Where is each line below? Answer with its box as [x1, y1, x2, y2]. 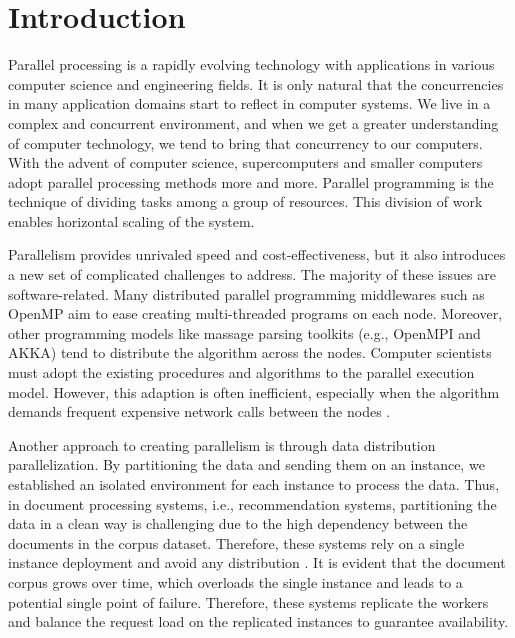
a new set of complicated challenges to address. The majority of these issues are [8, 264, 496, 285]
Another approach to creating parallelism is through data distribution [8, 434, 436, 455]
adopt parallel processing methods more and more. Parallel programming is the [8, 171, 494, 192]
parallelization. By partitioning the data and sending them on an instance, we [8, 454, 485, 475]
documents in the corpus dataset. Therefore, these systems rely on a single [8, 532, 465, 553]
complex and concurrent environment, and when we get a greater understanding [8, 112, 499, 133]
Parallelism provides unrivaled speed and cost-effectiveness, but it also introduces [8, 244, 506, 265]
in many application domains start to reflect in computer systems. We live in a [8, 93, 491, 114]
